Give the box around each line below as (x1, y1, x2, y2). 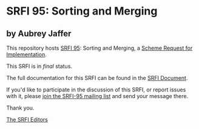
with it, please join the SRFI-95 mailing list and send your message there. (6, 93, 189, 99)
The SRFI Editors (6, 116, 49, 123)
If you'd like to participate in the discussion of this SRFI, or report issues (6, 86, 186, 93)
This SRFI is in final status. (6, 62, 73, 70)
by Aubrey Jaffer (6, 28, 72, 39)
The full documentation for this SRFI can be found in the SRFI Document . (6, 74, 188, 81)
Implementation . (6, 51, 47, 58)
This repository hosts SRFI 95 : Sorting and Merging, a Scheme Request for (6, 44, 193, 51)
